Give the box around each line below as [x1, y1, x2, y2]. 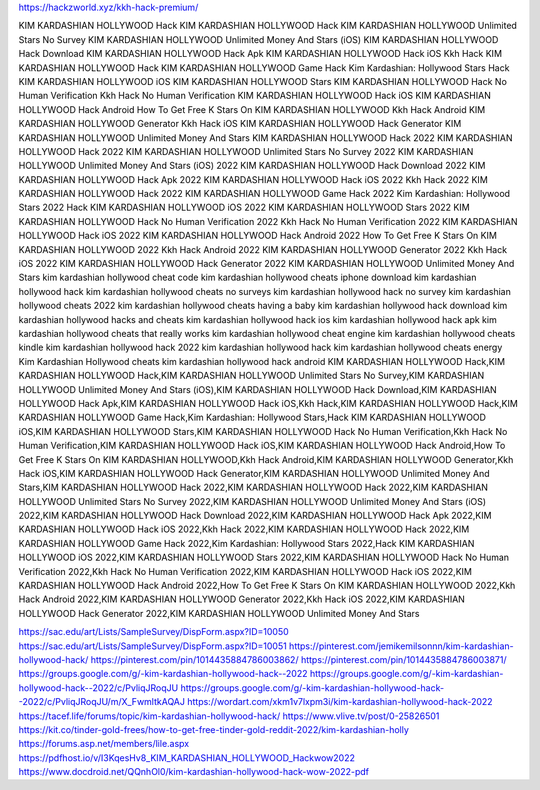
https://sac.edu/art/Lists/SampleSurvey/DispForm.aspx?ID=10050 [18, 626, 289, 638]
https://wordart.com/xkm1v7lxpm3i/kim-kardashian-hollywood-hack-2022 [186, 696, 494, 708]
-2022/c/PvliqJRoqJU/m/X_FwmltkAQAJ [18, 696, 185, 708]
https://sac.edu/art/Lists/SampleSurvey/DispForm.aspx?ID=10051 [18, 640, 287, 652]
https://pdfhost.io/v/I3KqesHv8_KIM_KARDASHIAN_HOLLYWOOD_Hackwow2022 [18, 751, 355, 764]
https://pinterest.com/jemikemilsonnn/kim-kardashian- [288, 640, 514, 652]
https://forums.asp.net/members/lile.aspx [18, 738, 190, 750]
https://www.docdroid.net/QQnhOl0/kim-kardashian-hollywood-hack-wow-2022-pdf [18, 766, 370, 778]
